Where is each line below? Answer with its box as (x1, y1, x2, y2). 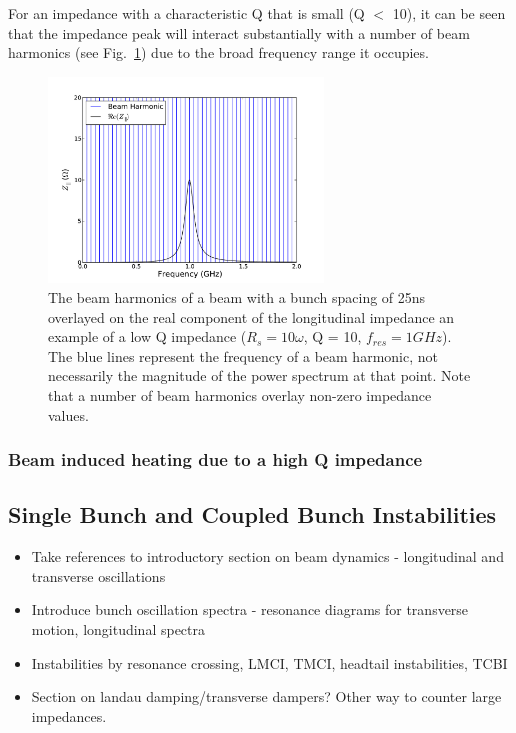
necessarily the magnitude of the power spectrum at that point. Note (48, 365, 471, 386)
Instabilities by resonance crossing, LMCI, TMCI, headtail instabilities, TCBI (31, 652, 508, 673)
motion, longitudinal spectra (31, 619, 206, 640)
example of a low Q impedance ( (48, 326, 247, 347)
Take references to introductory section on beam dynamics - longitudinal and (31, 546, 504, 567)
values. (48, 404, 89, 425)
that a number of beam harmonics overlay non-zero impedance (48, 385, 432, 406)
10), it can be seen (392, 3, 506, 23)
